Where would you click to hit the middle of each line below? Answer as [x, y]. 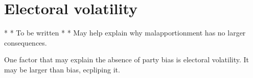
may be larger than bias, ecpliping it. [62, 69]
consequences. [26, 42]
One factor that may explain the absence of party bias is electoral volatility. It [127, 60]
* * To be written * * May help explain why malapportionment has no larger [125, 33]
